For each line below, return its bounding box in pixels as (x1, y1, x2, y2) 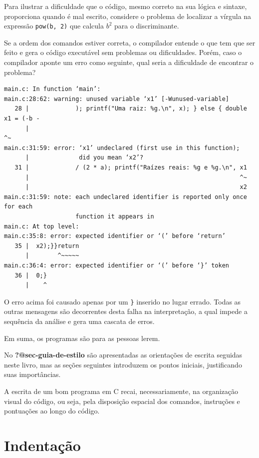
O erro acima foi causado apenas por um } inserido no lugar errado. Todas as (4, 296, 241, 306)
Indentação (4, 434, 81, 455)
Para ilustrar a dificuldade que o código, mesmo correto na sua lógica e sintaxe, (4, 1, 247, 11)
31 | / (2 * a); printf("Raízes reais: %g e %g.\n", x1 (14, 163, 247, 171)
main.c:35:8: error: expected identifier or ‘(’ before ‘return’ (4, 232, 226, 240)
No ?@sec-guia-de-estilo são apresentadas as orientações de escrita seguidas (4, 349, 243, 360)
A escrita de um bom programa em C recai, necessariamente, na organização (4, 385, 238, 396)
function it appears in (75, 212, 154, 220)
